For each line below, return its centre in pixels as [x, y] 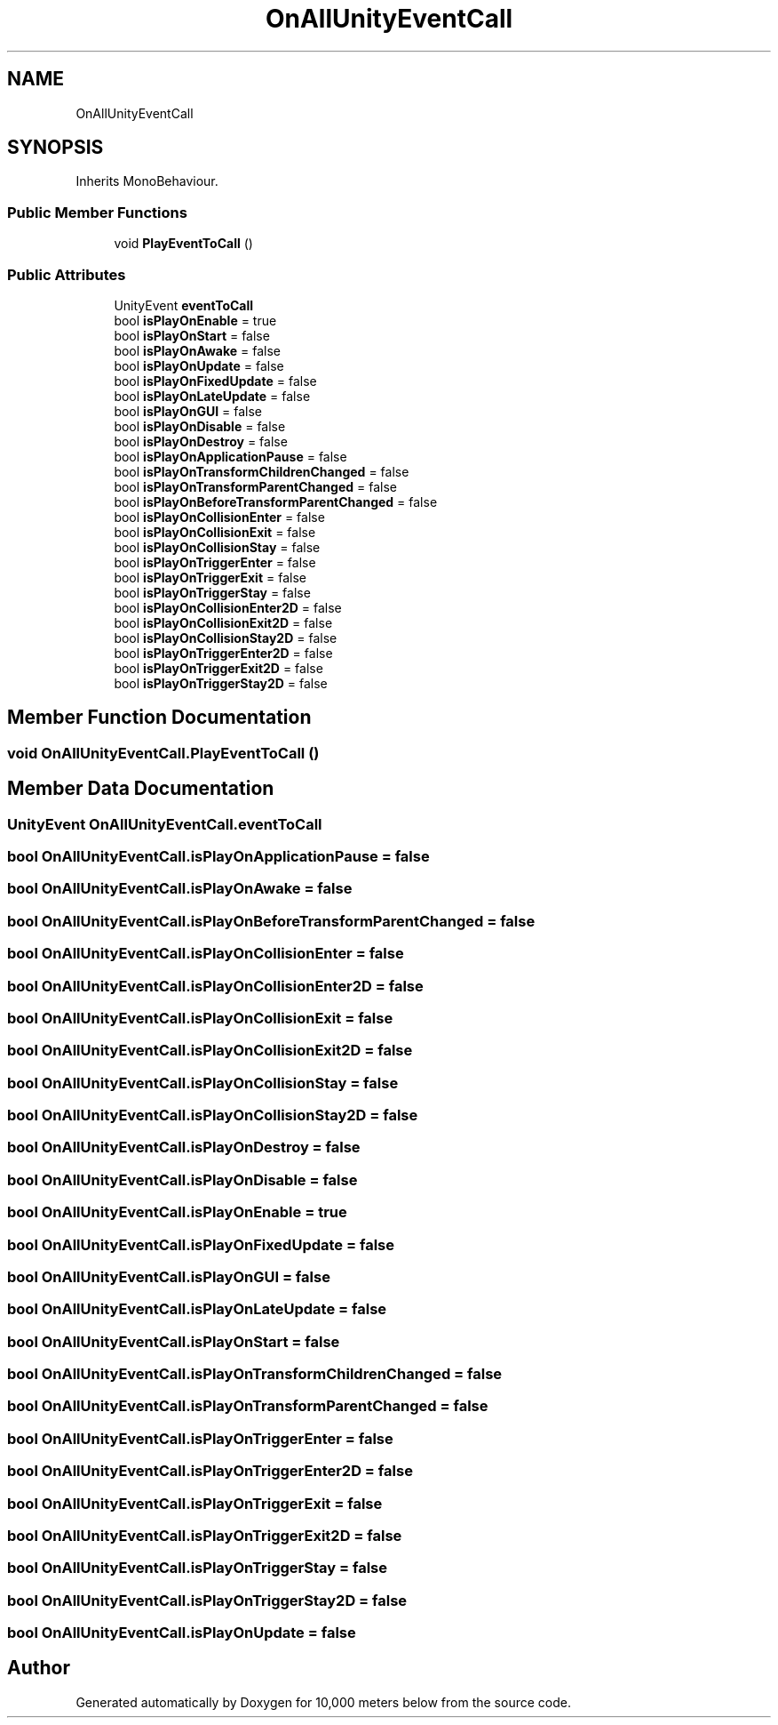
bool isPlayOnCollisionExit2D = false [223, 622]
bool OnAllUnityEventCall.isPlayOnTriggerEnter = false [200, 1438]
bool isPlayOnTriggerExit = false [210, 577]
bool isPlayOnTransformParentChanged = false [256, 486]
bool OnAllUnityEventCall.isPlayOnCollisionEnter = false [206, 954]
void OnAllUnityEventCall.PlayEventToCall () [163, 753]
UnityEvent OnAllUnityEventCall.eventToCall [165, 824]
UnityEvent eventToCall [184, 305]
